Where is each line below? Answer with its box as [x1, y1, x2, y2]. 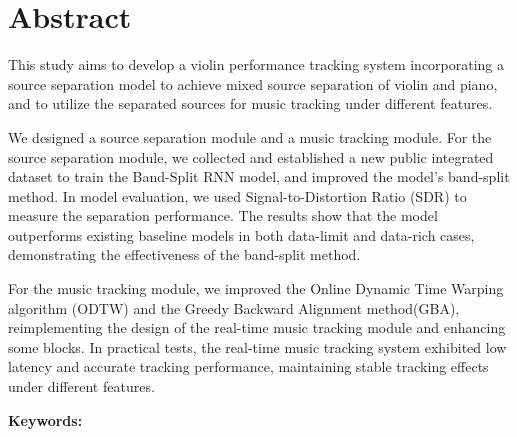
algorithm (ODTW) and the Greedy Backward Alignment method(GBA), [8, 297, 460, 318]
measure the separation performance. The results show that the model [8, 205, 438, 226]
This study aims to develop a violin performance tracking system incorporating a [8, 54, 505, 75]
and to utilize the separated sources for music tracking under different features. [8, 93, 493, 114]
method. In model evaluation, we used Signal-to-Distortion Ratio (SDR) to [8, 185, 467, 206]
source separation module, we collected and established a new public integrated [8, 146, 494, 167]
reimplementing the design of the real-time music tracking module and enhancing [8, 317, 506, 338]
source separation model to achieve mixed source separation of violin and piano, [8, 73, 498, 94]
